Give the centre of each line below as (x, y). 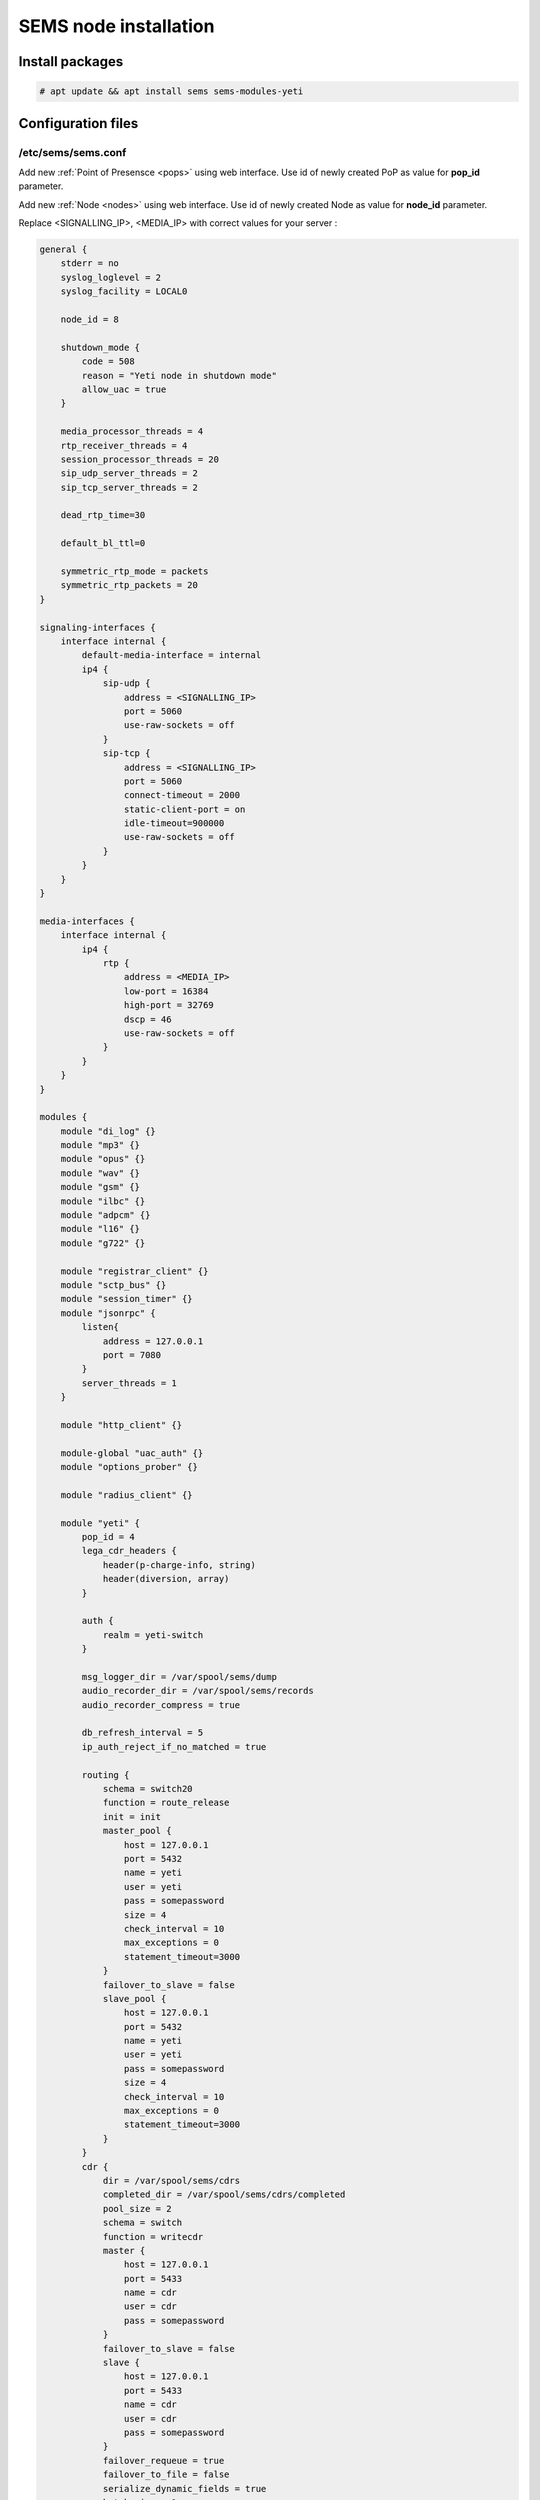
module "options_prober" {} (129, 1467)
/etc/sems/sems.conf (72, 152)
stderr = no (90, 263)
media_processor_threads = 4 (132, 431)
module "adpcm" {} (105, 1215)
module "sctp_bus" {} (113, 1284)
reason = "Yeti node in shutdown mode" (179, 375)
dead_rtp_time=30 (103, 515)
